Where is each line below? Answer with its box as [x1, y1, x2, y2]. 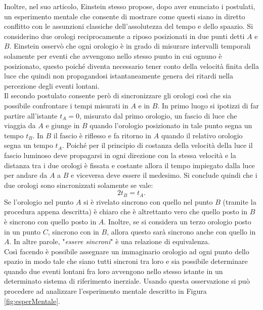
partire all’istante [4, 110, 58, 121]
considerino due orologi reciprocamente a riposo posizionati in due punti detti [4, 30, 245, 41]
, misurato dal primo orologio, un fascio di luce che [79, 110, 237, 121]
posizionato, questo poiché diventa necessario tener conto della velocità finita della [4, 60, 259, 71]
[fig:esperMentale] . [4, 295, 60, 306]
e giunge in [46, 120, 80, 131]
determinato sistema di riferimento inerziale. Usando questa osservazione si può [4, 276, 250, 286]
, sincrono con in [48, 226, 99, 237]
